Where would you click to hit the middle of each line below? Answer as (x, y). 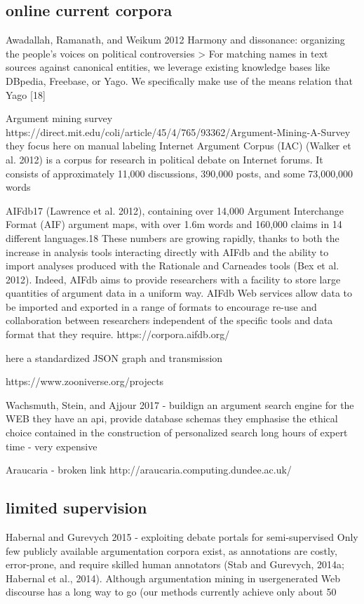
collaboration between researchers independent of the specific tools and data (169, 320)
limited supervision (76, 508)
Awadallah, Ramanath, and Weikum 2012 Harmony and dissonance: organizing (175, 40)
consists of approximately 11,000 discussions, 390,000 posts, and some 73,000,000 (180, 173)
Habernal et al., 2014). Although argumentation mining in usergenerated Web (173, 578)
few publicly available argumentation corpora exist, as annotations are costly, (171, 550)
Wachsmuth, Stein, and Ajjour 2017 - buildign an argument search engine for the (180, 404)
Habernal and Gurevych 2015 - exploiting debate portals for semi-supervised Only (182, 537)
